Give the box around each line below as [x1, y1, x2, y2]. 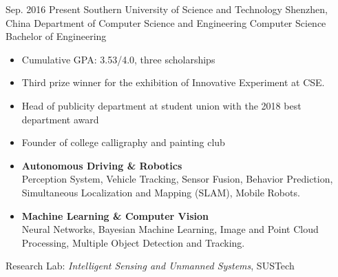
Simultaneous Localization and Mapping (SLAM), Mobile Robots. [21, 185, 300, 199]
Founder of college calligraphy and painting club [21, 135, 225, 150]
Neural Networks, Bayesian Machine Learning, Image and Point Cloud [21, 222, 319, 236]
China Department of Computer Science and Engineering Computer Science [6, 15, 326, 30]
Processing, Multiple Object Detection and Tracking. [21, 235, 245, 249]
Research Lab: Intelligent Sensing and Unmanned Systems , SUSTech [6, 258, 295, 273]
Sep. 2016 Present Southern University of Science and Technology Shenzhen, [6, 2, 328, 16]
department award [21, 112, 99, 126]
